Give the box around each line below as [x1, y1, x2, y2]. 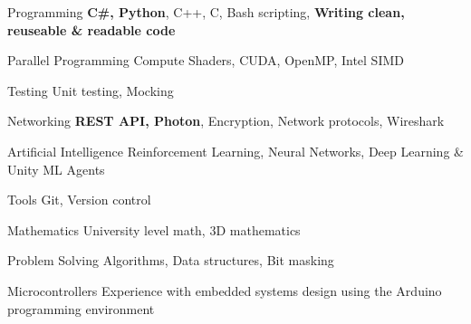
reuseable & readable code [7, 20, 176, 39]
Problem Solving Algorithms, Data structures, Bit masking [7, 251, 334, 270]
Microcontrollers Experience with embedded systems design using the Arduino [7, 281, 442, 300]
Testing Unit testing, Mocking [7, 81, 174, 100]
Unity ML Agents [7, 159, 105, 178]
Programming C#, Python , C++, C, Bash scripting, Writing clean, [7, 3, 405, 21]
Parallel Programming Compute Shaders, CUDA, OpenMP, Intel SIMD [7, 51, 404, 70]
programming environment [7, 299, 155, 318]
